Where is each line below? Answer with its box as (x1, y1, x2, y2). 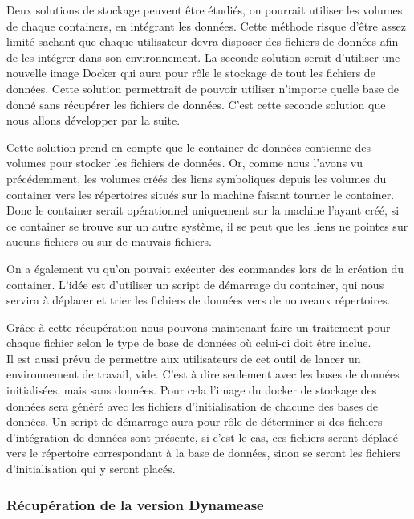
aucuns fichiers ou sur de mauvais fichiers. (6, 233, 212, 250)
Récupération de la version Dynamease (6, 494, 264, 514)
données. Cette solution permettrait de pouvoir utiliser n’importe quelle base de (6, 80, 399, 96)
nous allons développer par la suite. (6, 112, 181, 129)
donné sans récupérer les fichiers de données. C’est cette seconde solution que (6, 96, 386, 112)
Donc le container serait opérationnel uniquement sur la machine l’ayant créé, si (6, 202, 400, 219)
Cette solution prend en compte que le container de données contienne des (6, 138, 371, 155)
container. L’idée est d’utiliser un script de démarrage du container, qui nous (6, 276, 384, 292)
